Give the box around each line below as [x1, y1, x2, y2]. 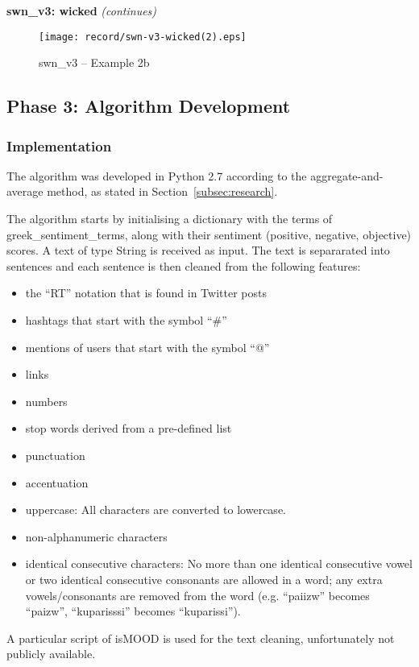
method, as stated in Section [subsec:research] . [47, 183, 278, 200]
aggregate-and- [310, 167, 384, 184]
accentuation [25, 474, 89, 491]
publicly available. [6, 645, 96, 662]
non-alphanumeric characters [25, 528, 168, 545]
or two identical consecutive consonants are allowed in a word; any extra [25, 570, 383, 587]
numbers [25, 392, 68, 409]
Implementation [6, 135, 112, 155]
